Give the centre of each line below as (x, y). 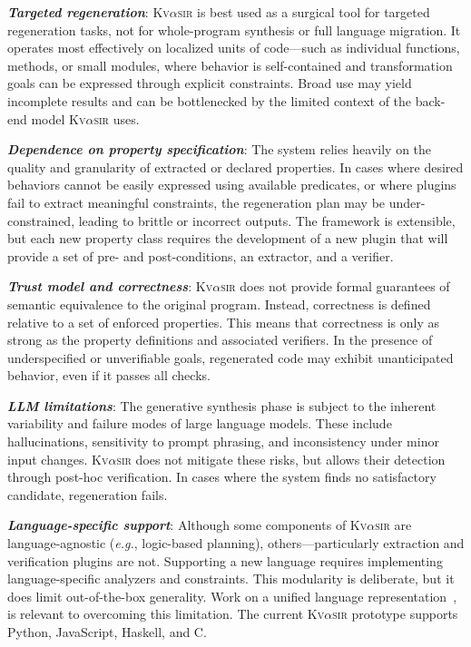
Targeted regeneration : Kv (88, 12)
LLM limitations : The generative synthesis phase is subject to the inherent (222, 405)
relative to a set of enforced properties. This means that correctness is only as (224, 322)
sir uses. (117, 118)
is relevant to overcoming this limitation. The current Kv (166, 614)
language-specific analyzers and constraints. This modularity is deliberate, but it (231, 578)
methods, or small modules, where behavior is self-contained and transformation (230, 65)
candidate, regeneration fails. (88, 494)
